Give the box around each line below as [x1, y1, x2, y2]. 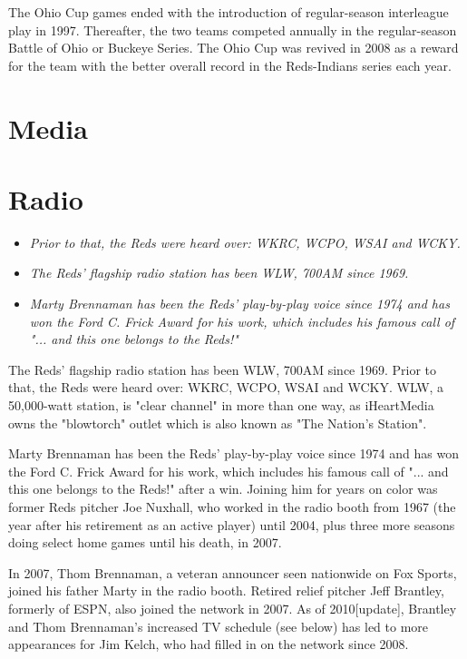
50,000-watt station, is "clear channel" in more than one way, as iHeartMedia [8, 396, 434, 415]
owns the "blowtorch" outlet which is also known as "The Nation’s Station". [8, 413, 427, 432]
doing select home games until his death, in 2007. [8, 533, 282, 552]
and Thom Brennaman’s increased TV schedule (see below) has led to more [8, 616, 429, 635]
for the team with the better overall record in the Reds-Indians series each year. [8, 55, 452, 74]
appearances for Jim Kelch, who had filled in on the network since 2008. [8, 634, 409, 654]
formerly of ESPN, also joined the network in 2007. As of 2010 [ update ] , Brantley [8, 598, 457, 617]
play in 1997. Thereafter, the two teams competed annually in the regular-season [8, 20, 457, 39]
